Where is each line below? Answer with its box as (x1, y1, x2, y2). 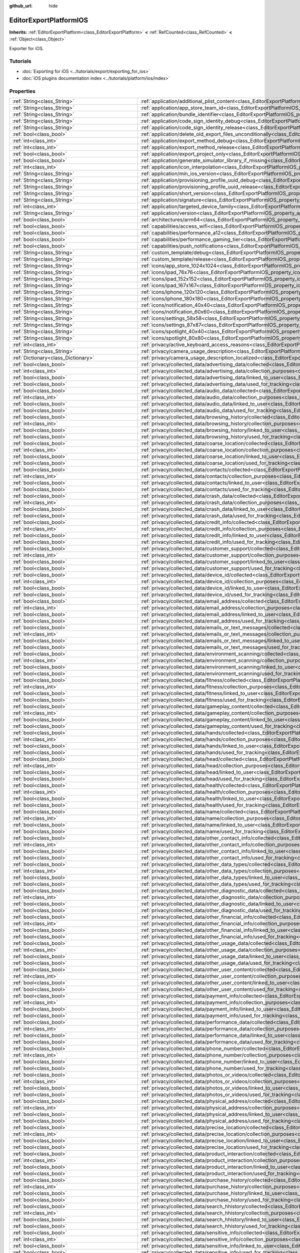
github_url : (9, 3, 32, 9)
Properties (9, 88, 36, 95)
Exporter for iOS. (9, 45, 44, 51)
